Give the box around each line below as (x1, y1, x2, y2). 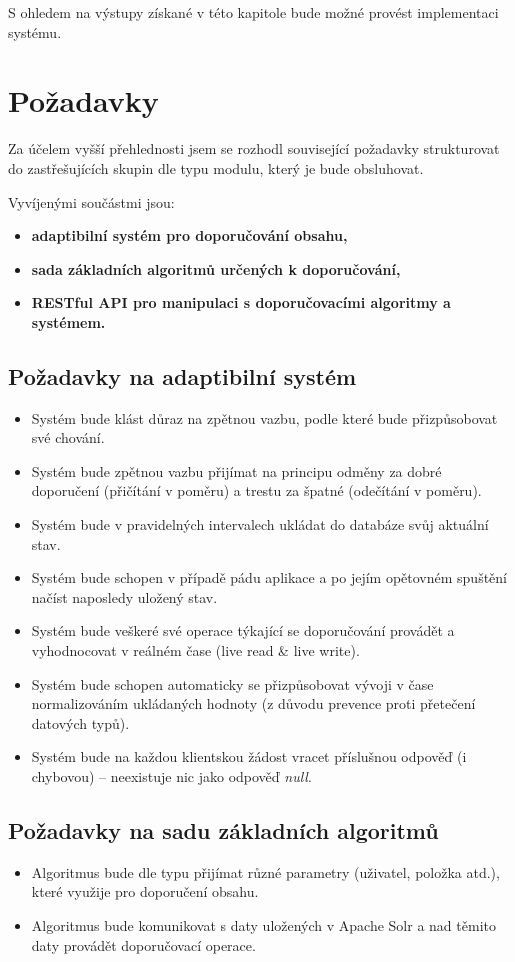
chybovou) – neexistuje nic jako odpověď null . (31, 765, 312, 786)
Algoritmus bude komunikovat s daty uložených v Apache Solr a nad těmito (31, 914, 496, 935)
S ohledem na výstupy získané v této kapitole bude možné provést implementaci (8, 2, 499, 22)
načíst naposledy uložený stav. (31, 586, 218, 607)
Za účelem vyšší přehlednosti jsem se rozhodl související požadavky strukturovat (8, 138, 500, 159)
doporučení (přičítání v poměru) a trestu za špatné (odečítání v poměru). (31, 480, 482, 501)
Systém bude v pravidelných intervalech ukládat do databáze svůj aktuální (31, 514, 489, 535)
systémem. (31, 311, 106, 332)
